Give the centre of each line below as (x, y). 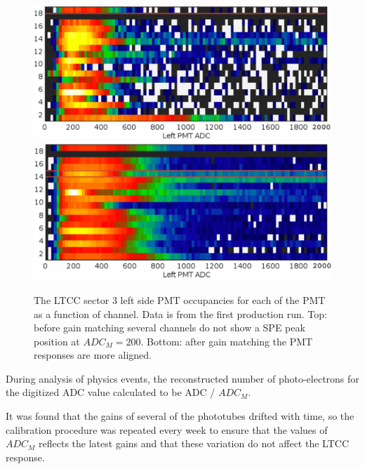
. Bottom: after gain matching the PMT (227, 341)
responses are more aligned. (93, 355)
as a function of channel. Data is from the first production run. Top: (180, 313)
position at (57, 341)
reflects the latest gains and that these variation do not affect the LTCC (194, 443)
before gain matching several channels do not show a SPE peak (170, 328)
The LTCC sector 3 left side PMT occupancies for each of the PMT (180, 299)
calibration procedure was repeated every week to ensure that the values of (167, 429)
